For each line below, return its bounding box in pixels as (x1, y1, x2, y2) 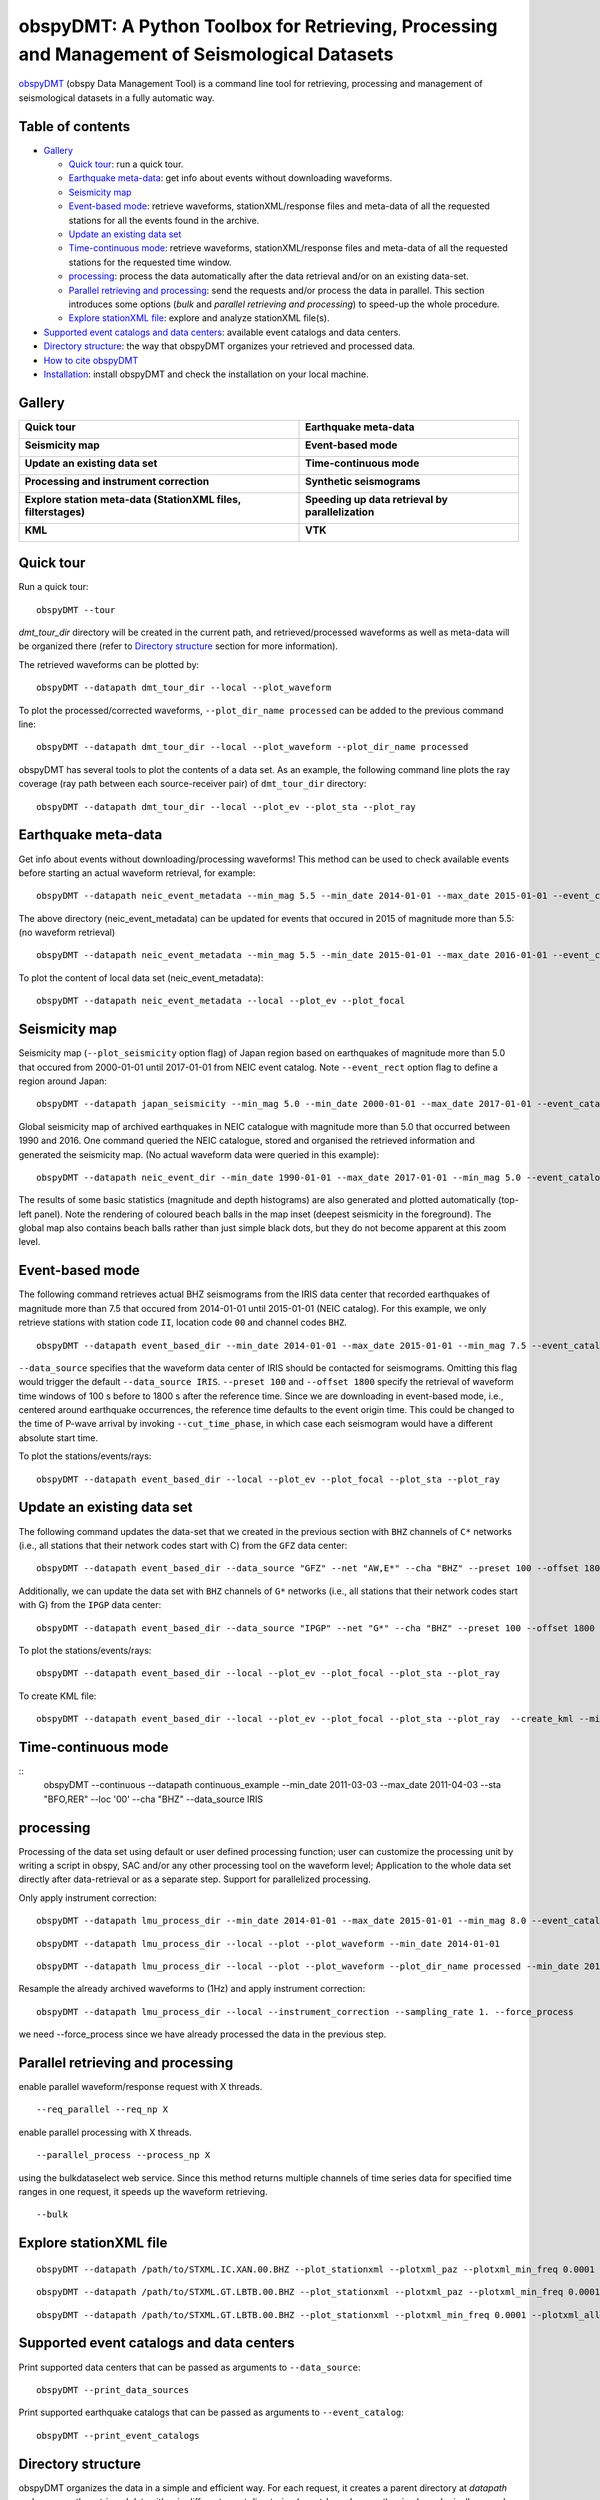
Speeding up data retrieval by (305, 492, 449, 506)
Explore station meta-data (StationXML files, (24, 492, 242, 506)
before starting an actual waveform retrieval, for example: (18, 866, 256, 879)
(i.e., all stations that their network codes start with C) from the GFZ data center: (18, 1539, 348, 1551)
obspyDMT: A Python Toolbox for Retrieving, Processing (18, 15, 498, 37)
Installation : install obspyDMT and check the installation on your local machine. (43, 368, 369, 380)
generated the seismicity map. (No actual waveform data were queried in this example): (18, 1148, 380, 1160)
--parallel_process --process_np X (36, 2150, 211, 2161)
